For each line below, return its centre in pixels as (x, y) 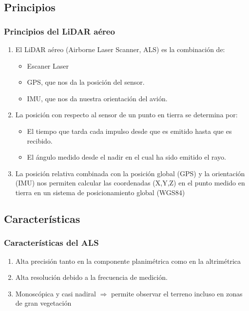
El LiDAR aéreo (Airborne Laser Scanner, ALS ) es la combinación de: (120, 49)
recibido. (40, 140)
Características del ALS (51, 243)
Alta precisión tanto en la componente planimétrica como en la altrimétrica (128, 261)
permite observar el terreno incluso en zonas (177, 293)
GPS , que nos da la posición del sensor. (86, 82)
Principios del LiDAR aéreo (59, 31)
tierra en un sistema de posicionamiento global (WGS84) (100, 192)
